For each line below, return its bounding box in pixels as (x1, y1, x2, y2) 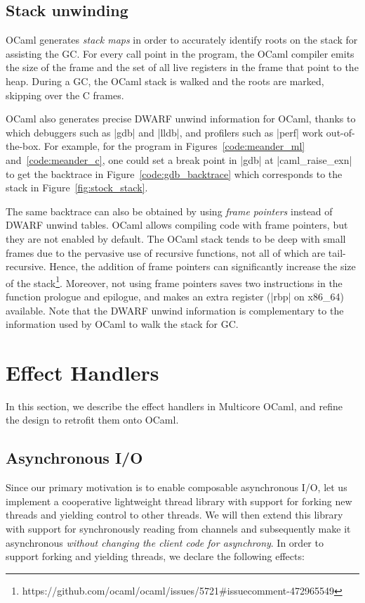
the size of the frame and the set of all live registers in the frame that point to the (6, 60, 359, 75)
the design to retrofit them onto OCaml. (6, 412, 179, 427)
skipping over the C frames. (6, 87, 124, 102)
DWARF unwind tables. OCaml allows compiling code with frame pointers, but (6, 217, 348, 232)
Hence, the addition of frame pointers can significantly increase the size (49, 259, 356, 274)
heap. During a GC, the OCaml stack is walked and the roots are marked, (6, 73, 324, 88)
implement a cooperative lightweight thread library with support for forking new (6, 493, 352, 508)
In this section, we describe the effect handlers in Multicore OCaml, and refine (6, 398, 343, 413)
